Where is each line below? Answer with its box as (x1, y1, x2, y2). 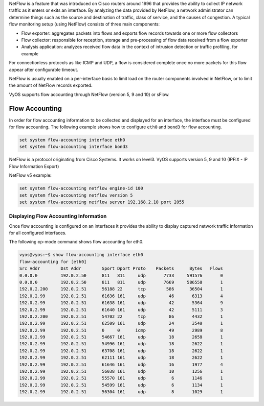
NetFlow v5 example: (9, 172, 52, 178)
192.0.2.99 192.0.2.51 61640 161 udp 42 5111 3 (19, 307, 223, 312)
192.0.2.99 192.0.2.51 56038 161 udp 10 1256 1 (19, 369, 223, 374)
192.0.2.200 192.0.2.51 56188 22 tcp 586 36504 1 (19, 287, 223, 292)
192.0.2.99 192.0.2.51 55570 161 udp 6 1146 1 (19, 375, 223, 381)
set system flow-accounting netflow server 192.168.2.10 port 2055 (19, 199, 185, 205)
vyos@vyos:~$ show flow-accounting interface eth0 (19, 252, 144, 258)
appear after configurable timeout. (9, 67, 78, 72)
